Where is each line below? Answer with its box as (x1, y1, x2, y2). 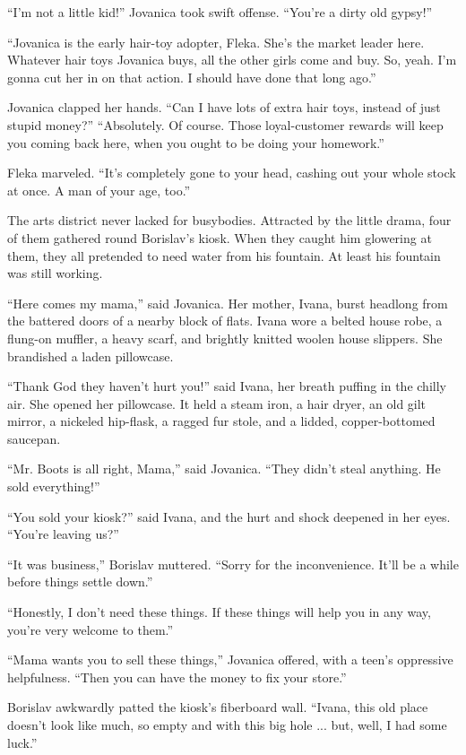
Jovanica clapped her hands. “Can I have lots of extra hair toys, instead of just (7, 98, 441, 117)
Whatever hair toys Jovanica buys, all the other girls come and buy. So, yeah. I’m (7, 50, 457, 69)
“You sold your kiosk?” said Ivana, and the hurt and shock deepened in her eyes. (7, 507, 451, 525)
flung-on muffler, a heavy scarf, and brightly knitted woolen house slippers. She (7, 328, 443, 347)
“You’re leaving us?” (7, 525, 119, 543)
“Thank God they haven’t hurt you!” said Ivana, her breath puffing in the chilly (7, 377, 446, 395)
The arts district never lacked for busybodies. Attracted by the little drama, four (7, 211, 452, 230)
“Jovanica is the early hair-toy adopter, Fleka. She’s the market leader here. (7, 32, 425, 51)
